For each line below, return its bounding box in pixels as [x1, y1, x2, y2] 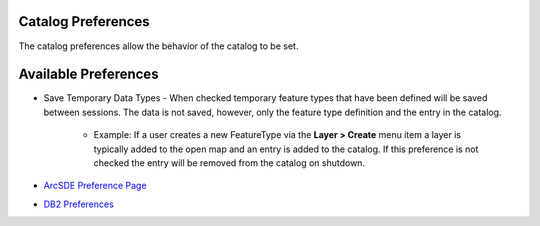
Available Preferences [18, 66, 159, 83]
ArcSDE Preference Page [43, 180, 147, 192]
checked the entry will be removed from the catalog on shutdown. [93, 156, 365, 169]
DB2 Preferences [43, 198, 114, 210]
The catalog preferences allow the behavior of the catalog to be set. [18, 40, 299, 52]
